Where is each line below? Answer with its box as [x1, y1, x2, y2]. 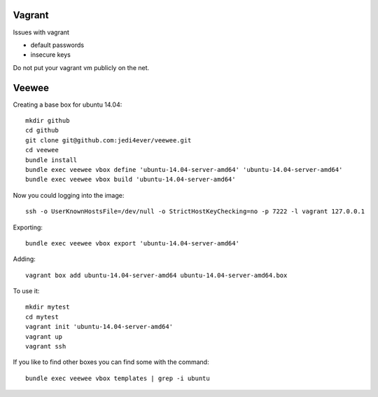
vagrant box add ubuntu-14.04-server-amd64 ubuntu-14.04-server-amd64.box [25, 271, 288, 279]
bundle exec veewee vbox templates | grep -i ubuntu [25, 374, 210, 382]
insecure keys [30, 51, 71, 59]
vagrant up [25, 332, 63, 340]
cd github [25, 126, 59, 135]
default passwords [30, 41, 84, 49]
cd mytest [25, 313, 59, 321]
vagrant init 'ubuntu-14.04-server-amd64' [25, 323, 174, 331]
